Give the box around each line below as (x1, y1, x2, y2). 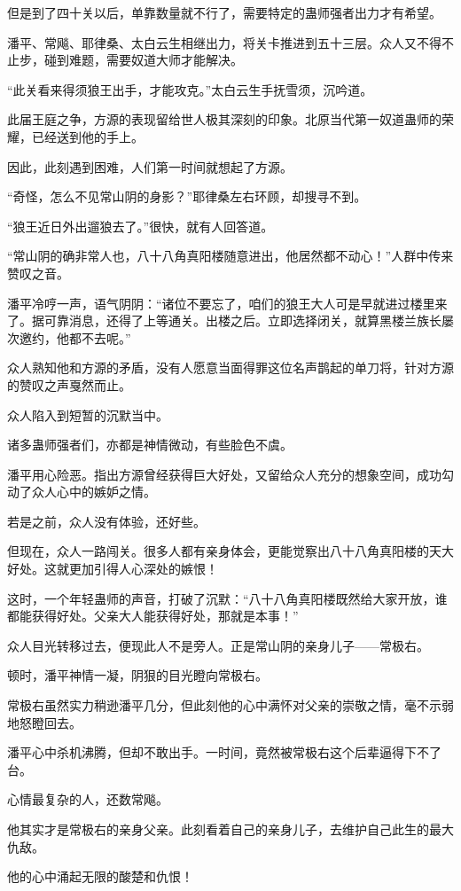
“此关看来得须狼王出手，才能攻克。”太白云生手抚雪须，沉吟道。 (7, 80, 373, 98)
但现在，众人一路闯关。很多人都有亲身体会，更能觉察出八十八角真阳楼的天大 (7, 542, 454, 560)
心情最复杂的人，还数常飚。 (7, 790, 168, 809)
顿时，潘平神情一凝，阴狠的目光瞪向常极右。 (7, 666, 268, 684)
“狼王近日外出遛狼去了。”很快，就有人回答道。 (7, 216, 274, 235)
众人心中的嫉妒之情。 (31, 482, 156, 501)
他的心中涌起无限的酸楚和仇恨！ (7, 867, 193, 886)
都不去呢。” (68, 328, 131, 347)
